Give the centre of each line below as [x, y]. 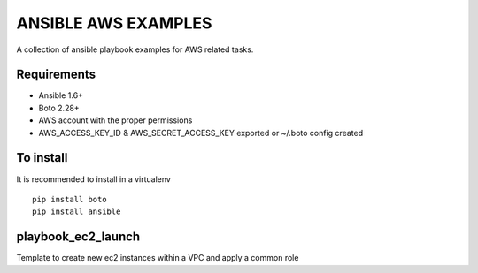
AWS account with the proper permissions [116, 120]
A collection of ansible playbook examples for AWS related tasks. [135, 49]
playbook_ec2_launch [78, 237]
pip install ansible [77, 212]
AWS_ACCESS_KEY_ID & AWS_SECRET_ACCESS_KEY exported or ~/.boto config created [200, 133]
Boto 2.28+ [59, 108]
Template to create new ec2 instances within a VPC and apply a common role [158, 258]
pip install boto [69, 199]
